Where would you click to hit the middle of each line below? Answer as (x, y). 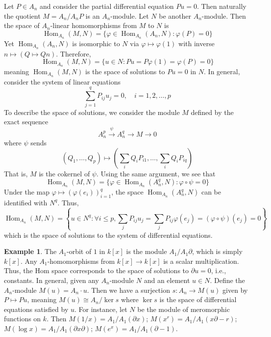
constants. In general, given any (51, 280)
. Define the (227, 280)
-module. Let (130, 15)
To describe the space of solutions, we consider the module (92, 112)
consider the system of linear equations (62, 81)
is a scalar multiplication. (201, 261)
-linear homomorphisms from (94, 25)
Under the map (27, 192)
